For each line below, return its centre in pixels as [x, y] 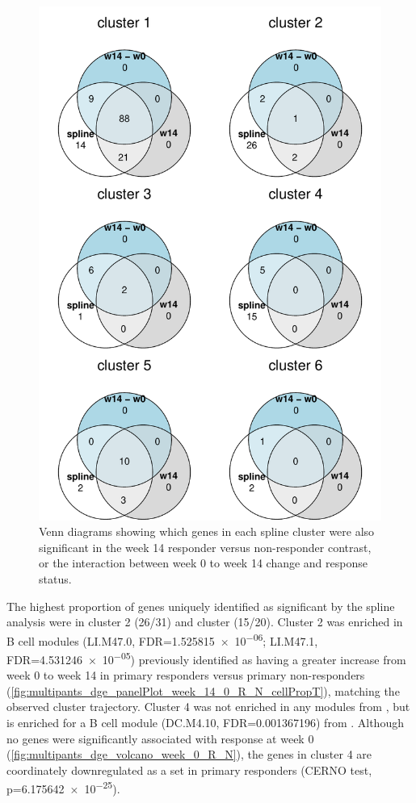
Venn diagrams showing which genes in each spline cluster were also [207, 531]
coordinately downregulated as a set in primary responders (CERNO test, [189, 770]
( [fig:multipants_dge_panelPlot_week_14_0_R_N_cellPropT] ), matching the [203, 690]
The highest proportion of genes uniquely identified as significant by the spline [201, 606]
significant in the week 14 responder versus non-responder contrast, [205, 547]
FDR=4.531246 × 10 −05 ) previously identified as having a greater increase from [206, 658]
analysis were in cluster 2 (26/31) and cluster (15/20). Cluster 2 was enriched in [205, 622]
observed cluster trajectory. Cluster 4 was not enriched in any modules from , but [208, 707]
